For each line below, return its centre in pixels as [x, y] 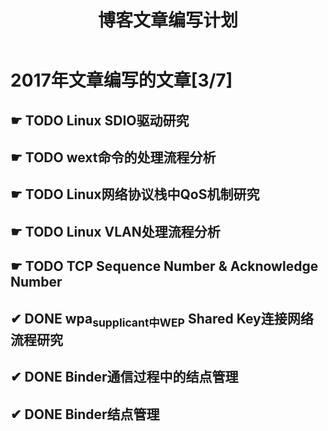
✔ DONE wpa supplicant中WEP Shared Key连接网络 [162, 320]
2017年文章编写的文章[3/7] [121, 80]
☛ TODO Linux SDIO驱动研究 [100, 120]
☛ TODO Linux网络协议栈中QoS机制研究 [135, 194]
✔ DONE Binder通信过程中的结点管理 [124, 377]
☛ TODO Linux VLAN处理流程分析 [115, 231]
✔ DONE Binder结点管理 [85, 414]
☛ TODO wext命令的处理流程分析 [113, 157]
